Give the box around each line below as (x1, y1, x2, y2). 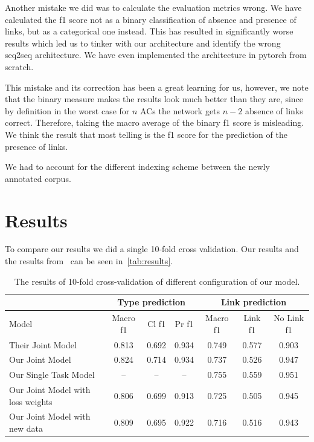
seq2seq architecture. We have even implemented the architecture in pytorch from (5, 48, 307, 61)
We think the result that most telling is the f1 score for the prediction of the (5, 128, 287, 140)
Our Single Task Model (9, 368, 95, 381)
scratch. (5, 60, 34, 73)
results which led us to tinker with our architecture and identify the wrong (5, 36, 281, 49)
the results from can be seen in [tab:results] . (5, 255, 173, 267)
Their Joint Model (9, 338, 77, 351)
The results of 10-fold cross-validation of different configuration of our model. (14, 275, 300, 287)
